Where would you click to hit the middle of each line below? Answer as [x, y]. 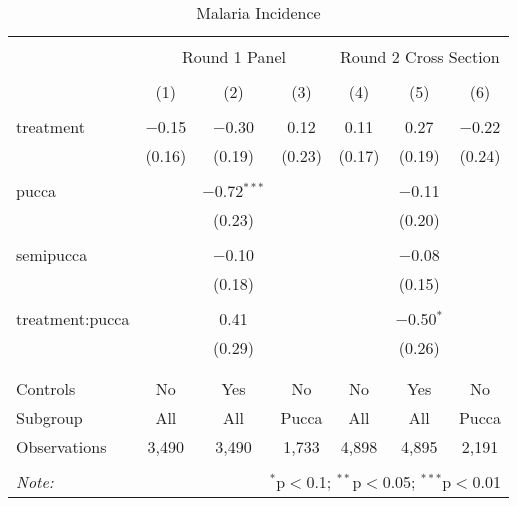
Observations [61, 446]
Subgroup [49, 417]
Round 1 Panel [233, 56]
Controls [46, 388]
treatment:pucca [73, 318]
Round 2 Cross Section [419, 56]
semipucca [52, 254]
